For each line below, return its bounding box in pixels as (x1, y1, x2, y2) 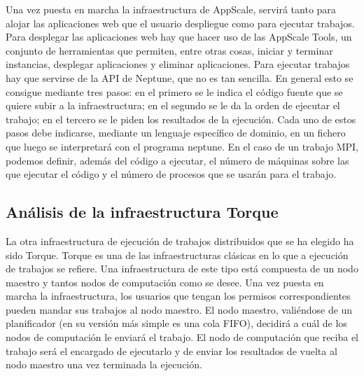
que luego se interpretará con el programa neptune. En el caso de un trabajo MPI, (6, 139, 359, 153)
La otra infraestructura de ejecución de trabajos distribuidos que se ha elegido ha (6, 233, 354, 248)
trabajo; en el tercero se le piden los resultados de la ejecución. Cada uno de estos (6, 111, 356, 126)
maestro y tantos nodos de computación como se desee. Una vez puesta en (6, 274, 324, 289)
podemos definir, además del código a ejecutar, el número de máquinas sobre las (6, 153, 349, 167)
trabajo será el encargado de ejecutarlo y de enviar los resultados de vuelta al (6, 343, 337, 358)
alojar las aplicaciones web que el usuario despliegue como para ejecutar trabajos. (6, 15, 355, 30)
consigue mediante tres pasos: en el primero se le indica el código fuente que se (6, 84, 343, 99)
